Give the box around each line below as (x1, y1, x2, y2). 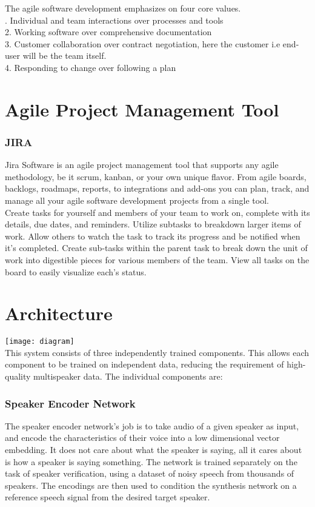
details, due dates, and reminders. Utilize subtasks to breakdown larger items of (5, 218, 301, 230)
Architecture (5, 301, 113, 326)
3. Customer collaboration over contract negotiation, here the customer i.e (5, 37, 280, 50)
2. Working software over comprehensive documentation (5, 25, 212, 38)
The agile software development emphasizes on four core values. (5, 2, 241, 14)
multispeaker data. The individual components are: (33, 370, 223, 383)
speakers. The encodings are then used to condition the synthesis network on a (5, 478, 297, 491)
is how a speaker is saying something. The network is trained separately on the (5, 455, 297, 468)
